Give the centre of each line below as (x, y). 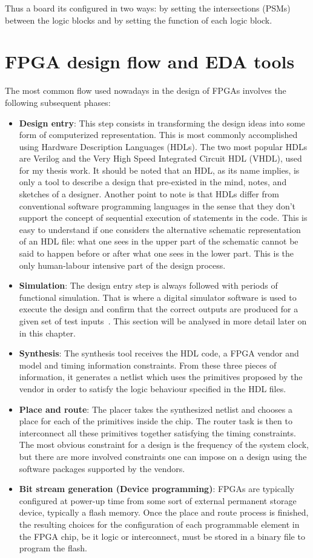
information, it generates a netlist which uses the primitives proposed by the (161, 377)
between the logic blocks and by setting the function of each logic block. (139, 20)
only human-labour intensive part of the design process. (122, 265)
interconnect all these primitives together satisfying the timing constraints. (157, 432)
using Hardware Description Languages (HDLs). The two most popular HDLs (163, 146)
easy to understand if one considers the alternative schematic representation (160, 229)
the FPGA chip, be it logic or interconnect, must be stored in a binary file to (162, 536)
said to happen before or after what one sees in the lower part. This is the (156, 253)
